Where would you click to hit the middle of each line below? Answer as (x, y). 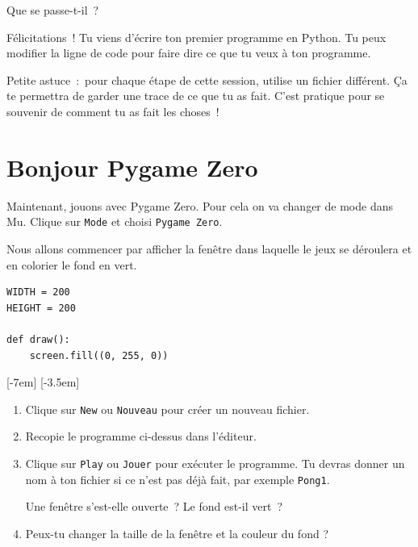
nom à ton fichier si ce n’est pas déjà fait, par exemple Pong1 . (178, 479)
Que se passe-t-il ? (53, 10)
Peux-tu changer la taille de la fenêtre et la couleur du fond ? (177, 533)
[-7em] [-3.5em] (43, 382)
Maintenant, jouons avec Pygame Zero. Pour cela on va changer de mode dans (200, 205)
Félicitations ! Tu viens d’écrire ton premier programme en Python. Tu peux (196, 37)
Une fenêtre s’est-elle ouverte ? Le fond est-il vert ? (154, 506)
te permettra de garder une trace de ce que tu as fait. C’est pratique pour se (196, 96)
